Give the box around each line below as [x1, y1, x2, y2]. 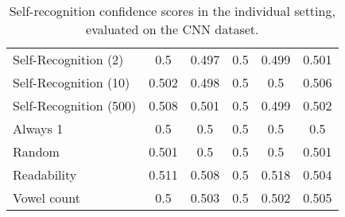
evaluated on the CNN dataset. [86, 20, 259, 38]
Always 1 [13, 119, 64, 138]
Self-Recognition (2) [13, 50, 124, 68]
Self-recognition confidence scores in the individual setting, [9, 2, 335, 20]
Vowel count [13, 188, 80, 207]
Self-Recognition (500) [13, 96, 137, 114]
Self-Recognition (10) [13, 73, 130, 91]
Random [13, 142, 60, 161]
